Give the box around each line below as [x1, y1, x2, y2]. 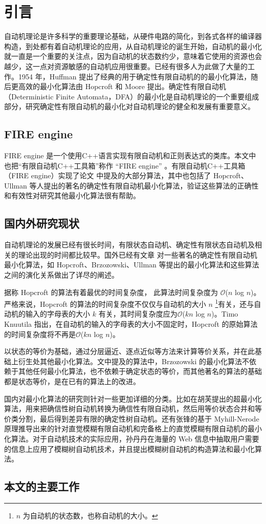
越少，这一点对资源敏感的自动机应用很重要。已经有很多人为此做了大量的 [4, 60, 248, 71]
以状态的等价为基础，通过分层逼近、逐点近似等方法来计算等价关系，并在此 [4, 346, 255, 357]
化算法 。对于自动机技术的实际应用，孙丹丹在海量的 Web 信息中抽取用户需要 [4, 433, 259, 444]
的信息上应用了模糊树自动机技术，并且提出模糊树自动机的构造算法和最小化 [4, 443, 255, 454]
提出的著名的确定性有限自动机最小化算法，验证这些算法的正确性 [43, 180, 259, 191]
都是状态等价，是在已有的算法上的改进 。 [4, 376, 140, 387]
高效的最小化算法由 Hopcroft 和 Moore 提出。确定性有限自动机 [18, 81, 226, 92]
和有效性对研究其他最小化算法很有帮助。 [4, 190, 140, 201]
